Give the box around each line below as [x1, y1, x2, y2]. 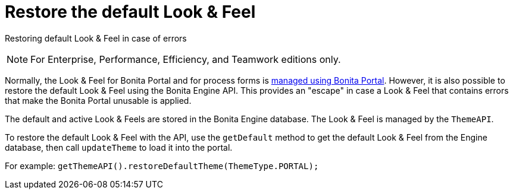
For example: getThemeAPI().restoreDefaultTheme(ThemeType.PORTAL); [5, 160, 319, 171]
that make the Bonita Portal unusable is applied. [5, 95, 192, 106]
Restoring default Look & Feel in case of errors [5, 33, 187, 43]
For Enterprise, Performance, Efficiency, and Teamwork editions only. [30, 53, 341, 65]
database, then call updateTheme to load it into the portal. [5, 142, 233, 152]
